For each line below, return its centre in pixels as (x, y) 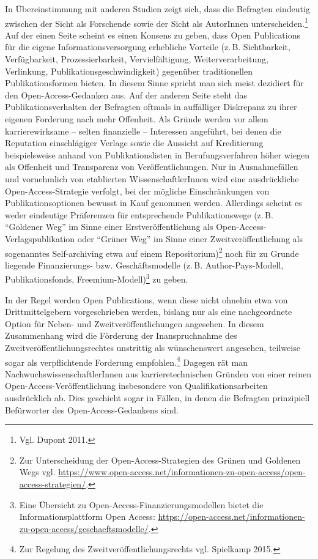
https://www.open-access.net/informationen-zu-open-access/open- (182, 472)
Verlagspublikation (40, 238)
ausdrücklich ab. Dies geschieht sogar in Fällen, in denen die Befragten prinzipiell (157, 398)
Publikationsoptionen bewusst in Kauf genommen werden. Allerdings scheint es (153, 203)
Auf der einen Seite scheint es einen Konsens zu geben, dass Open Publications (153, 35)
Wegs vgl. (37, 472)
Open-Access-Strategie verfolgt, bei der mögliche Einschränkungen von (137, 191)
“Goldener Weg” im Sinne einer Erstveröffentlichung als (109, 227)
